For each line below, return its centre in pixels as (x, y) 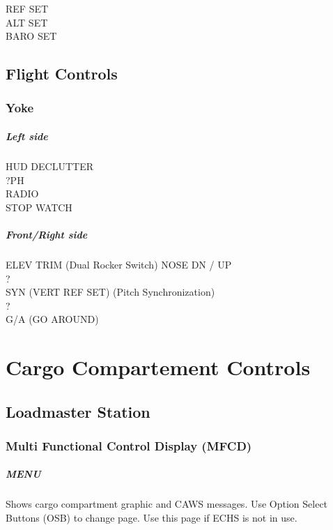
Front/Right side (47, 234)
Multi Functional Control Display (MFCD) (129, 445)
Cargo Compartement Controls (158, 367)
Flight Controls (62, 74)
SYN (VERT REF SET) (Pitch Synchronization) (110, 292)
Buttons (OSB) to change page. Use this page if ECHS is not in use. (152, 518)
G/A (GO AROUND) (52, 319)
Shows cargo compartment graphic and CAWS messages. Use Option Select (167, 504)
